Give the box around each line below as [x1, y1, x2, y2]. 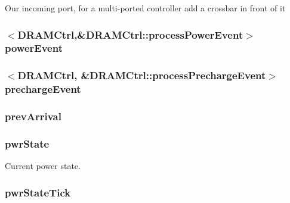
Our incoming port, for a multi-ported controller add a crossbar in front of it [5, 2, 286, 14]
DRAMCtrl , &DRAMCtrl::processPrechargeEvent [17, 68, 266, 83]
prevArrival [5, 109, 61, 124]
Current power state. [5, 160, 81, 172]
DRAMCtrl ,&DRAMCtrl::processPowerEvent [17, 27, 243, 42]
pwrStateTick [5, 185, 71, 199]
